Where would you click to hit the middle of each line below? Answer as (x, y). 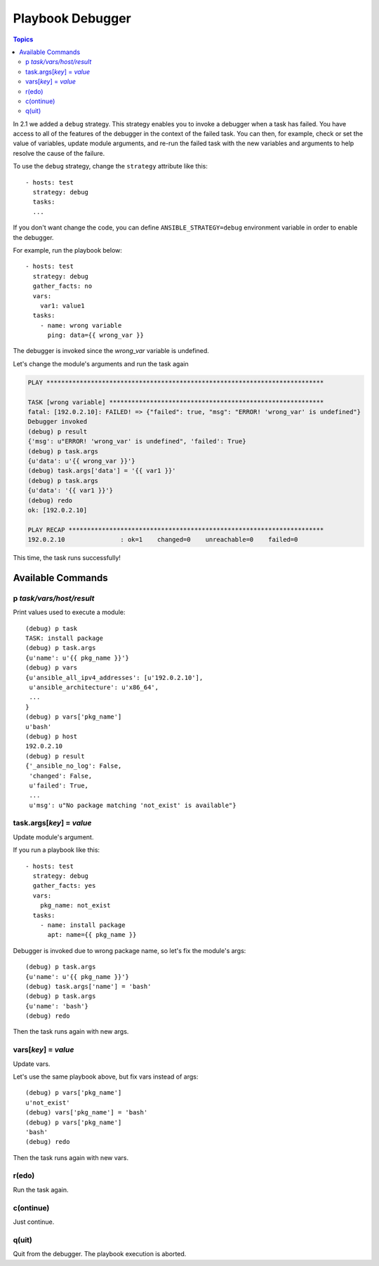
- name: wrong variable (81, 325)
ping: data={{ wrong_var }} (95, 335)
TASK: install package (65, 638)
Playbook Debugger (72, 18)
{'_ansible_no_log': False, (74, 766)
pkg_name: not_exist (75, 906)
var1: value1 (62, 306)
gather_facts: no (62, 286)
